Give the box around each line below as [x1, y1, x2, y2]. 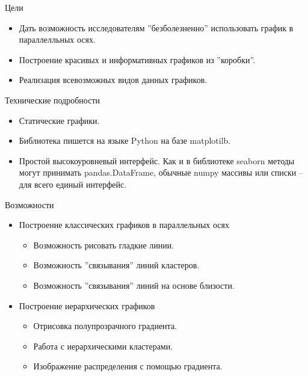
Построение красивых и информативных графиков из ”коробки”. [19, 53, 256, 66]
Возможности [5, 198, 54, 211]
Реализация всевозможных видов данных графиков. [19, 73, 208, 86]
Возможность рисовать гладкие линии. [33, 238, 174, 251]
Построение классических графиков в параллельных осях [19, 218, 230, 231]
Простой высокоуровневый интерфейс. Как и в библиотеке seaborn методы [19, 154, 295, 167]
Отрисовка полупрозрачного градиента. [33, 319, 177, 332]
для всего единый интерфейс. [19, 177, 127, 190]
